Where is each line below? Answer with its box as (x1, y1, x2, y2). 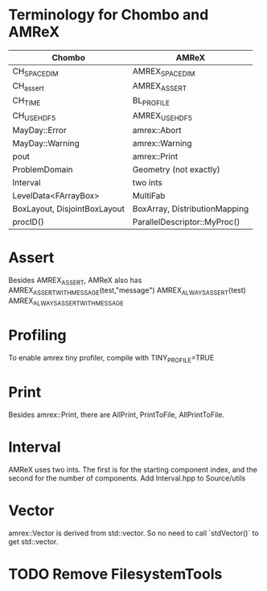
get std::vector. (8, 536, 59, 546)
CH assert (12, 81, 44, 94)
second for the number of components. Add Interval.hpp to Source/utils (8, 473, 246, 483)
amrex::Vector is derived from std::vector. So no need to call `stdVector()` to (8, 528, 259, 538)
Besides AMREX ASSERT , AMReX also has (8, 275, 142, 287)
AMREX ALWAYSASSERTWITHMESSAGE (8, 296, 124, 308)
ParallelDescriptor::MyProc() (132, 216, 240, 227)
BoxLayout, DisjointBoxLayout (12, 203, 125, 214)
